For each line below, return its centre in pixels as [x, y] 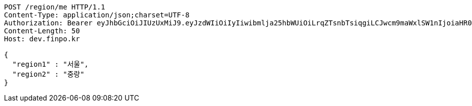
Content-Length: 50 [42, 31]
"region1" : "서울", [50, 64]
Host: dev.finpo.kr [42, 39]
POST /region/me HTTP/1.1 [55, 7]
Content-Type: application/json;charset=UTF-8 [97, 15]
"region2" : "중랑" [48, 74]
